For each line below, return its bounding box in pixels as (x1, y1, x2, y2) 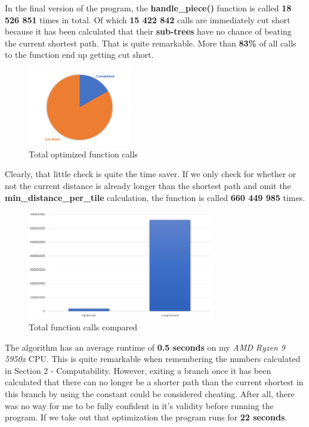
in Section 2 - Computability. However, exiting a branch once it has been (5, 364, 271, 376)
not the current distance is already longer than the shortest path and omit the (5, 180, 291, 192)
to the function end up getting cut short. (5, 48, 154, 61)
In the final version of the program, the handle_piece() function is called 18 (5, 2, 292, 14)
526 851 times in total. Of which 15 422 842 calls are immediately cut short (5, 13, 291, 26)
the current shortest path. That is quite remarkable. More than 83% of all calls (5, 36, 296, 49)
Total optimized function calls (29, 147, 138, 160)
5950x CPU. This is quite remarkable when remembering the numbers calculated (5, 352, 301, 365)
